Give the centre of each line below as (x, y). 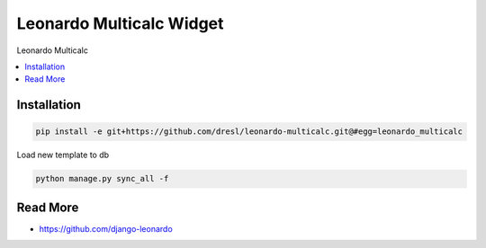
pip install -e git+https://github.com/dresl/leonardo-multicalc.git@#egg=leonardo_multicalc (249, 132)
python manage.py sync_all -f (102, 179)
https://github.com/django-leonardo (106, 228)
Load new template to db (63, 155)
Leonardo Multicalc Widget (120, 23)
